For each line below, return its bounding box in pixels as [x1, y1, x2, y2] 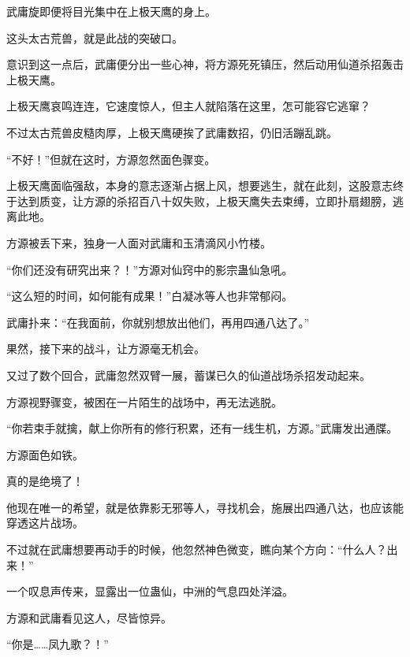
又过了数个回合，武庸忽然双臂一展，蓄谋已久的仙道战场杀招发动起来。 [6, 366, 371, 383]
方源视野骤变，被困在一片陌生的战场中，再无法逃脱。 [6, 393, 282, 410]
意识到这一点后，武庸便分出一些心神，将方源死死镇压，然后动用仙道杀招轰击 [6, 56, 404, 72]
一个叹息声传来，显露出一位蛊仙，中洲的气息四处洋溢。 [6, 583, 293, 599]
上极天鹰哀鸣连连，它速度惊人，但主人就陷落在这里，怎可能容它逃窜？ [6, 98, 371, 114]
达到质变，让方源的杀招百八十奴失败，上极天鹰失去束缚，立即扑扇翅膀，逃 [17, 192, 404, 209]
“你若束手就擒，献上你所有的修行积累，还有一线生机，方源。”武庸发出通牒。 [6, 420, 398, 436]
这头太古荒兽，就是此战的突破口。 [6, 29, 183, 46]
